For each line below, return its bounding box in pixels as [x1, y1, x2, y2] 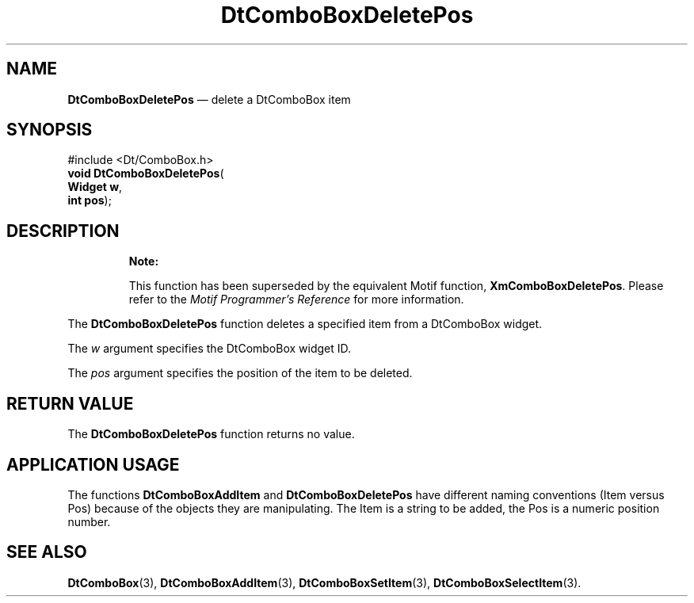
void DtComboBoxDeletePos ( [67, 166, 224, 181]
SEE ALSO [6, 542, 87, 563]
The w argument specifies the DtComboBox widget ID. [67, 342, 352, 356]
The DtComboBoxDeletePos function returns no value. [67, 427, 355, 441]
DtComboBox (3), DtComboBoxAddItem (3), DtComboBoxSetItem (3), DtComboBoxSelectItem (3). [67, 575, 582, 590]
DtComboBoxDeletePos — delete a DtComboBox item [67, 92, 351, 106]
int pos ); [67, 193, 112, 208]
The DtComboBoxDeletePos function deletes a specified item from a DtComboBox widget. [67, 317, 543, 331]
